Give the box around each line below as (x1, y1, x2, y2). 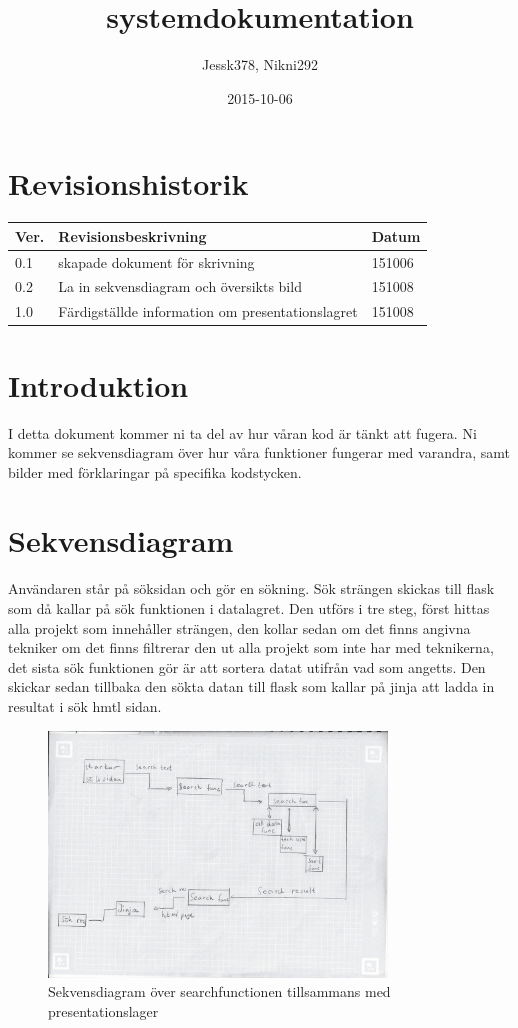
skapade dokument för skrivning (58, 251, 255, 272)
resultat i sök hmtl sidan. (8, 695, 162, 716)
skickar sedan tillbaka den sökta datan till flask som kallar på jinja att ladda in (8, 676, 495, 697)
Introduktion (8, 364, 189, 405)
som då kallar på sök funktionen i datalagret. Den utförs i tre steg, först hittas (8, 598, 490, 618)
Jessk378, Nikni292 (202, 54, 318, 75)
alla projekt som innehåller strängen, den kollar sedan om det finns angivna (8, 617, 471, 638)
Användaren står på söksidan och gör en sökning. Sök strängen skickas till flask (8, 578, 495, 599)
